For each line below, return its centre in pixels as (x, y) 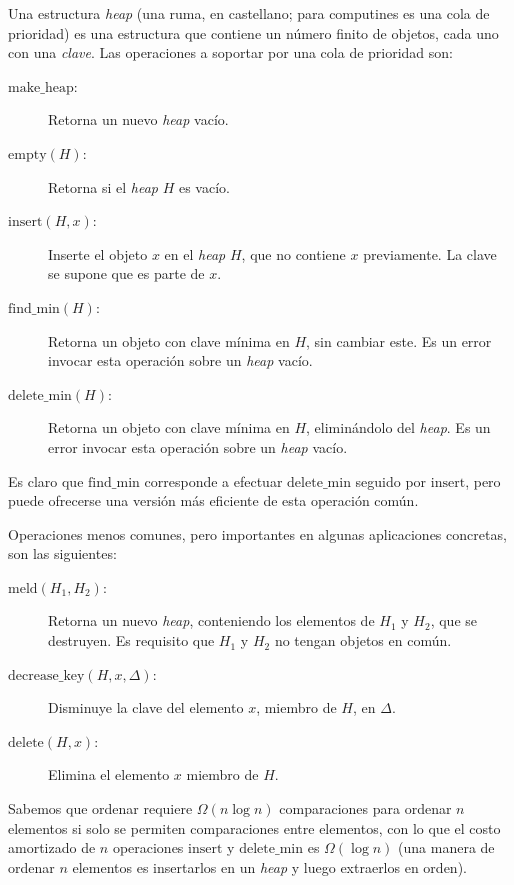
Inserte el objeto (98, 253)
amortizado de (52, 847)
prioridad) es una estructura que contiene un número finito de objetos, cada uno (253, 32)
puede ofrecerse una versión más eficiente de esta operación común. (213, 500)
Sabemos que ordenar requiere (100, 808)
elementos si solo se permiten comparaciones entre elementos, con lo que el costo (254, 827)
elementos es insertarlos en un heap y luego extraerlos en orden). (269, 866)
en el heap (195, 253)
